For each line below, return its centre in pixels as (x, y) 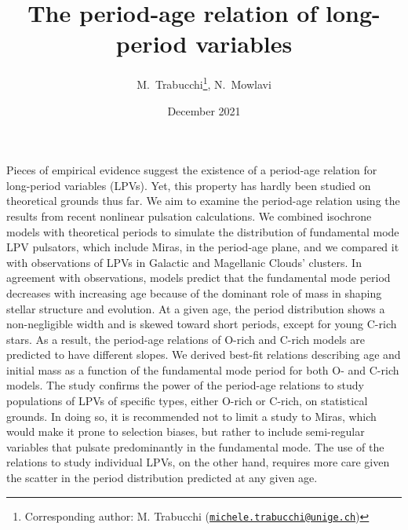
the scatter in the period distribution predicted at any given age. (162, 478)
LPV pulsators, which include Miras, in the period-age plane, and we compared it (203, 247)
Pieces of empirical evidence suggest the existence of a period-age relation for (192, 170)
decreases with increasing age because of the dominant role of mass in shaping (194, 292)
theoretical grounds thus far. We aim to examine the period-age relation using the (203, 201)
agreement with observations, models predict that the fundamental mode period (199, 278)
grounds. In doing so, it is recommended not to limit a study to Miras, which (191, 416)
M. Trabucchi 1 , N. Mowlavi (204, 83)
